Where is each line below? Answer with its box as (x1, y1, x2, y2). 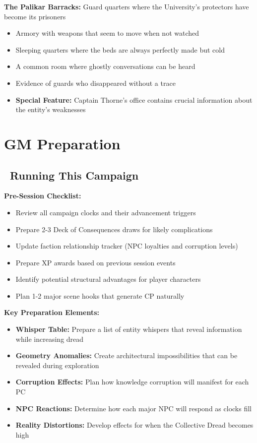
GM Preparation (4, 133, 121, 153)
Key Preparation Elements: (4, 307, 99, 317)
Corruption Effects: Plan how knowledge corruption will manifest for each (15, 377, 249, 387)
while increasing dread (15, 333, 84, 344)
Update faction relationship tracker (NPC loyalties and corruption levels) (15, 241, 238, 251)
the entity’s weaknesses (15, 104, 86, 115)
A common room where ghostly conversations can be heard (15, 61, 195, 71)
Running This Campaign (10, 167, 139, 183)
